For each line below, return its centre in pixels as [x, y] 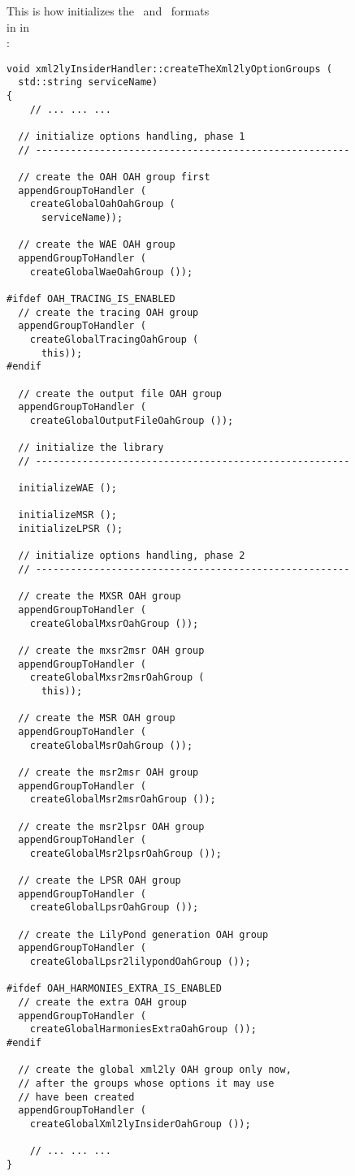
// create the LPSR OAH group [100, 881]
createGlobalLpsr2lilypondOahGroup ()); [140, 962]
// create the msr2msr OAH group [108, 772]
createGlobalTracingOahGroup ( [114, 339]
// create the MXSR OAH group [100, 597]
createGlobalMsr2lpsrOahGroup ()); [126, 853]
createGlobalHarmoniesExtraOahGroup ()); [143, 1029]
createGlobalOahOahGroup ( [102, 204]
